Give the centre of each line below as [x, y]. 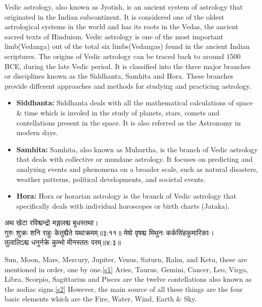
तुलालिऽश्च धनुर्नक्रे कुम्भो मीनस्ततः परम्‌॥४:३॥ [63, 242]
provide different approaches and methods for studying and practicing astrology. [128, 85]
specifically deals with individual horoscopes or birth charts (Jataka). [123, 205]
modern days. [37, 132]
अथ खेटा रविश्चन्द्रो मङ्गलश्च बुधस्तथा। [52, 223]
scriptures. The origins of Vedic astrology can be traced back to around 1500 [123, 56]
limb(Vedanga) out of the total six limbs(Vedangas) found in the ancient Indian [127, 46]
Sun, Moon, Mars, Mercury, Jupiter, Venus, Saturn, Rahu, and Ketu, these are [126, 259]
